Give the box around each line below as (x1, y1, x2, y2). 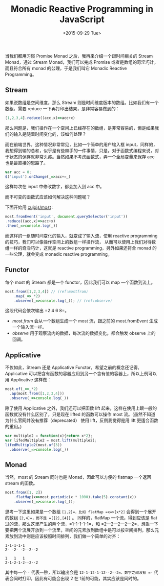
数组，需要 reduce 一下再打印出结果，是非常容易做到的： (5, 105, 121, 111)
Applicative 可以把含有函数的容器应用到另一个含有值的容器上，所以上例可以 (5, 371, 157, 377)
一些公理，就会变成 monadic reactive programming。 (5, 251, 112, 257)
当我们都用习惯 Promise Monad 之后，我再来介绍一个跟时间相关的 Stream (5, 53, 153, 59)
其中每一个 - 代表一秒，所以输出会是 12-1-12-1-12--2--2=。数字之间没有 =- (5, 569, 153, 575)
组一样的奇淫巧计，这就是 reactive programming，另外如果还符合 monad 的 (5, 245, 157, 251)
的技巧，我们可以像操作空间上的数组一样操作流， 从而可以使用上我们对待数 (5, 239, 156, 244)
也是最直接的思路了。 (5, 160, 48, 166)
